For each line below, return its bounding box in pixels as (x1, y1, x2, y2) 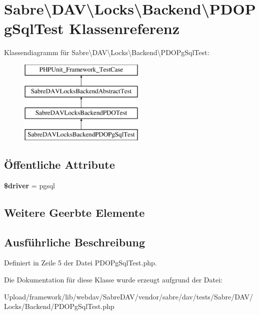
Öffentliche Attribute (4, 157, 115, 172)
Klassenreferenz (69, 18, 180, 39)
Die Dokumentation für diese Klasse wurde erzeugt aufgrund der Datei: (4, 274, 222, 285)
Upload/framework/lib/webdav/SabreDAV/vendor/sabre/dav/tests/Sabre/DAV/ (4, 291, 253, 301)
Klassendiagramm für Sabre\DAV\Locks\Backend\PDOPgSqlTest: (4, 47, 209, 58)
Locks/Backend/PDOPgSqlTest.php (4, 301, 114, 311)
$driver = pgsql (4, 180, 55, 190)
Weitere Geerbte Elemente (4, 204, 145, 220)
